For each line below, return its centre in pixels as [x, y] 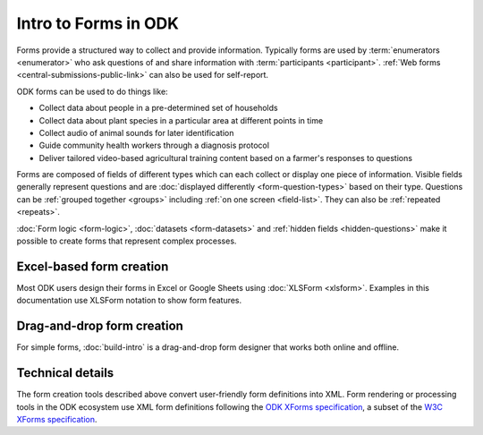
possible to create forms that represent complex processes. [127, 241]
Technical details [65, 373]
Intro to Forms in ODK [97, 23]
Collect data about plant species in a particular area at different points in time [181, 120]
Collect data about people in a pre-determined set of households [158, 108]
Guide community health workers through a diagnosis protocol [154, 145]
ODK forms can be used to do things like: [93, 91]
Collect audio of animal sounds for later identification [136, 132]
